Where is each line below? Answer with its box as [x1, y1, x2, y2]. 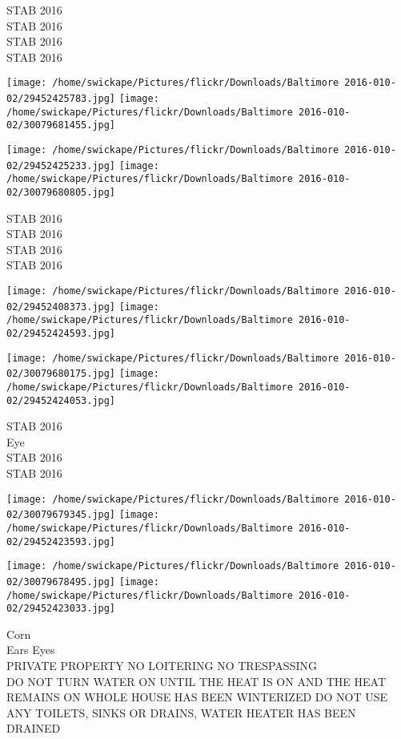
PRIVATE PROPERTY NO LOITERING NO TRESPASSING [6, 657, 317, 674]
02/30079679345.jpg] [6, 509, 116, 521]
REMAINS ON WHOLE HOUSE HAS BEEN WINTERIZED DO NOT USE [6, 689, 388, 705]
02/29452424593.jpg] [6, 327, 116, 339]
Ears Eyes [6, 641, 55, 658]
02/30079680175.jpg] [6, 368, 116, 380]
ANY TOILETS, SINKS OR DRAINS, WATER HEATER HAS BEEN [6, 704, 356, 721]
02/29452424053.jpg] [6, 394, 116, 406]
